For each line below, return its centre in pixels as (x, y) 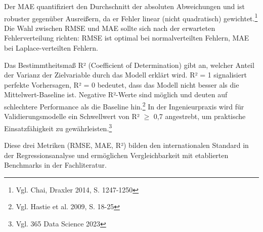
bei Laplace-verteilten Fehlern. (51, 48)
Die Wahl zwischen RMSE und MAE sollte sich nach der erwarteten (110, 28)
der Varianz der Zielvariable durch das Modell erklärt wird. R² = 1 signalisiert (125, 75)
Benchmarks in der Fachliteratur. (55, 165)
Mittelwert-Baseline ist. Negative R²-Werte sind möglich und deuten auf (116, 94)
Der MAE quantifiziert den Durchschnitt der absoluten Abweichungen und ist (124, 6)
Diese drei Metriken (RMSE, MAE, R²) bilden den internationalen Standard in (126, 145)
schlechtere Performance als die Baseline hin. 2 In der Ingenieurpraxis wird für (124, 106)
